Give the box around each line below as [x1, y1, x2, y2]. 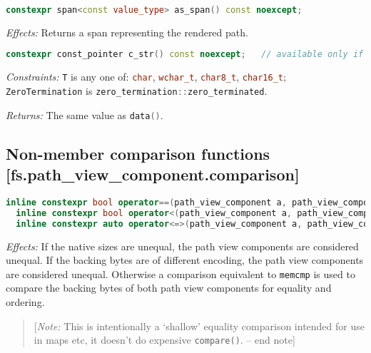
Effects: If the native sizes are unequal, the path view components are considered [6, 238, 359, 253]
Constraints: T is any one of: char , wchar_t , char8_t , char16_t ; [6, 69, 286, 84]
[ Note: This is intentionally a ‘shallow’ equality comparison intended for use [34, 318, 365, 333]
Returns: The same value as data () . [6, 107, 163, 122]
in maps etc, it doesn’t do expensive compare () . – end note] [34, 332, 295, 347]
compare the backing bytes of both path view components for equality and [6, 280, 332, 295]
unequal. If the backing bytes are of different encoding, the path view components [6, 252, 364, 267]
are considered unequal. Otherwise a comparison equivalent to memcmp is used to [6, 266, 355, 281]
